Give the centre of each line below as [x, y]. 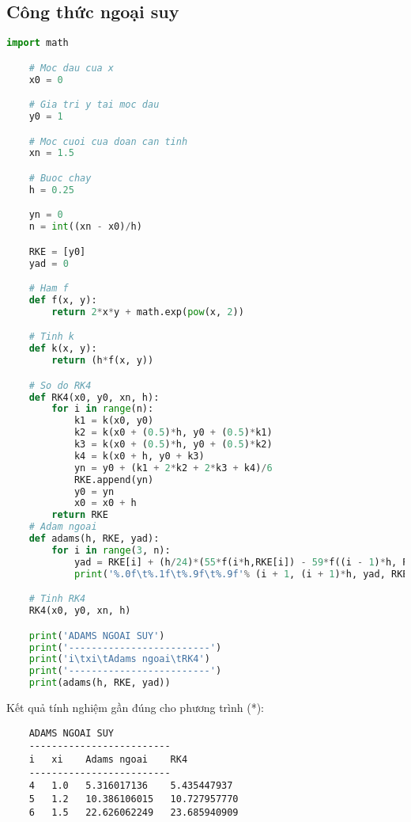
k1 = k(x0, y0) [114, 421]
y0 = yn [94, 491]
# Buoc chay [60, 178]
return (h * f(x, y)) [103, 361]
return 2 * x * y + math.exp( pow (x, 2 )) [148, 312]
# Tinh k [51, 337]
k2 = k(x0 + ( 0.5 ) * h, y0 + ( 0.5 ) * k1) [173, 433]
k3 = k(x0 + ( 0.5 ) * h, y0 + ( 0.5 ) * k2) [173, 445]
